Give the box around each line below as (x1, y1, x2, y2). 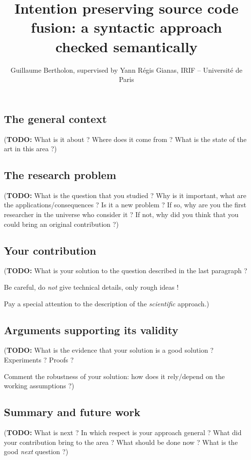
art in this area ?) (4, 143, 57, 154)
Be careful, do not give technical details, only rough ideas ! (4, 282, 179, 292)
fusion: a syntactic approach (31, 17, 222, 37)
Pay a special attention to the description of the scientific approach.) (4, 298, 209, 308)
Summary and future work (4, 404, 141, 420)
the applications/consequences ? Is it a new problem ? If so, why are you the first (4, 200, 247, 210)
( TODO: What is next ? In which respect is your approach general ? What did (4, 427, 242, 438)
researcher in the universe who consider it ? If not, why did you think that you (4, 209, 239, 220)
